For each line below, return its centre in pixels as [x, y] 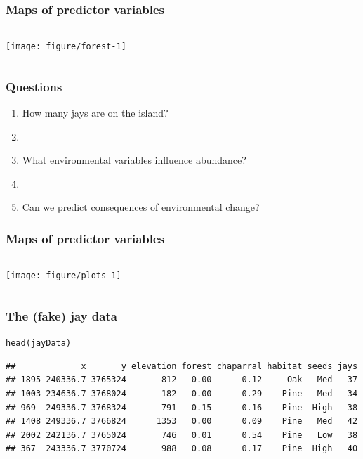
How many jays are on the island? [95, 113]
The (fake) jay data [61, 315]
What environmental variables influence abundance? [134, 160]
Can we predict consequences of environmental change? [141, 207]
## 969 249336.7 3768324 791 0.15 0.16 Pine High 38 [182, 407]
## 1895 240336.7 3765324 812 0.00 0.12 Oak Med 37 [182, 380]
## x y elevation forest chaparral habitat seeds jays [182, 366]
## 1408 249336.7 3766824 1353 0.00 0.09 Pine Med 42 [182, 421]
